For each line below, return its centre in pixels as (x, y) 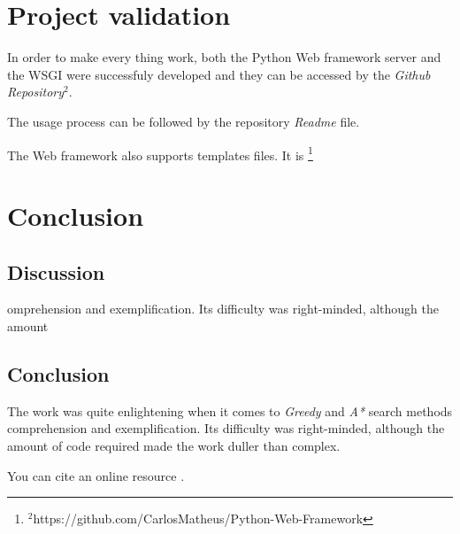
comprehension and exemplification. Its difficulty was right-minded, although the (226, 428)
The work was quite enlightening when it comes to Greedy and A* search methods (230, 410)
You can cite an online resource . (96, 475)
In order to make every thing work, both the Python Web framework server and (224, 57)
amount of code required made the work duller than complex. (174, 445)
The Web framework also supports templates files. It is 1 (160, 153)
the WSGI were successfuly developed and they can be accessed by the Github (219, 74)
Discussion (56, 271)
